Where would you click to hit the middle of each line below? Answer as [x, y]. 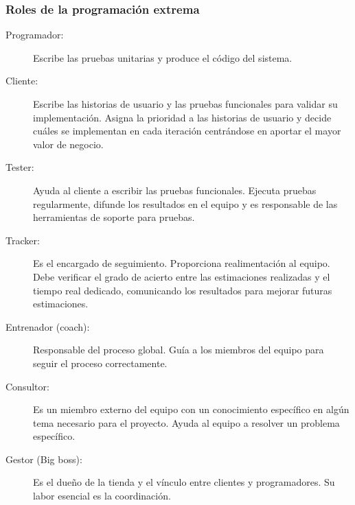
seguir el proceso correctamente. [100, 363]
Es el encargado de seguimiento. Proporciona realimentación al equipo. [182, 263]
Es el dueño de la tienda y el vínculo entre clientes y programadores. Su [184, 482]
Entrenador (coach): [48, 326]
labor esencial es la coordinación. [102, 496]
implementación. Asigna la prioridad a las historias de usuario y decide [182, 117]
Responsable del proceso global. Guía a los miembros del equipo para [179, 350]
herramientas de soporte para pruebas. [114, 217]
